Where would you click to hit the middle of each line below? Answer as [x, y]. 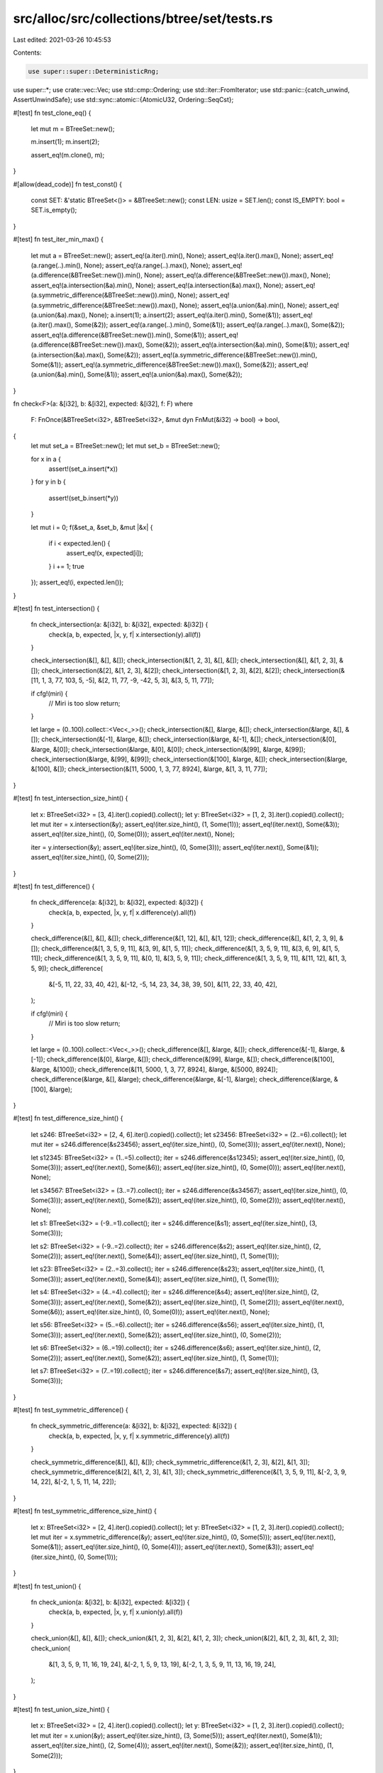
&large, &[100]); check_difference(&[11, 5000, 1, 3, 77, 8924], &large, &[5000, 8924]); [154, 1069]
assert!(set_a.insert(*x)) [83, 469]
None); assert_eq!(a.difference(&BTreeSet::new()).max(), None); [238, 275]
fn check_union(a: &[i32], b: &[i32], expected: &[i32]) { [110, 1602]
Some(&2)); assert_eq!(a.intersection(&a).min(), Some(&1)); [232, 345]
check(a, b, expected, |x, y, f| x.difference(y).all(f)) [122, 912]
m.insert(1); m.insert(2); [65, 142]
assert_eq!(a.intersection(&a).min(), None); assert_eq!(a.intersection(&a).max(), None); [157, 285]
